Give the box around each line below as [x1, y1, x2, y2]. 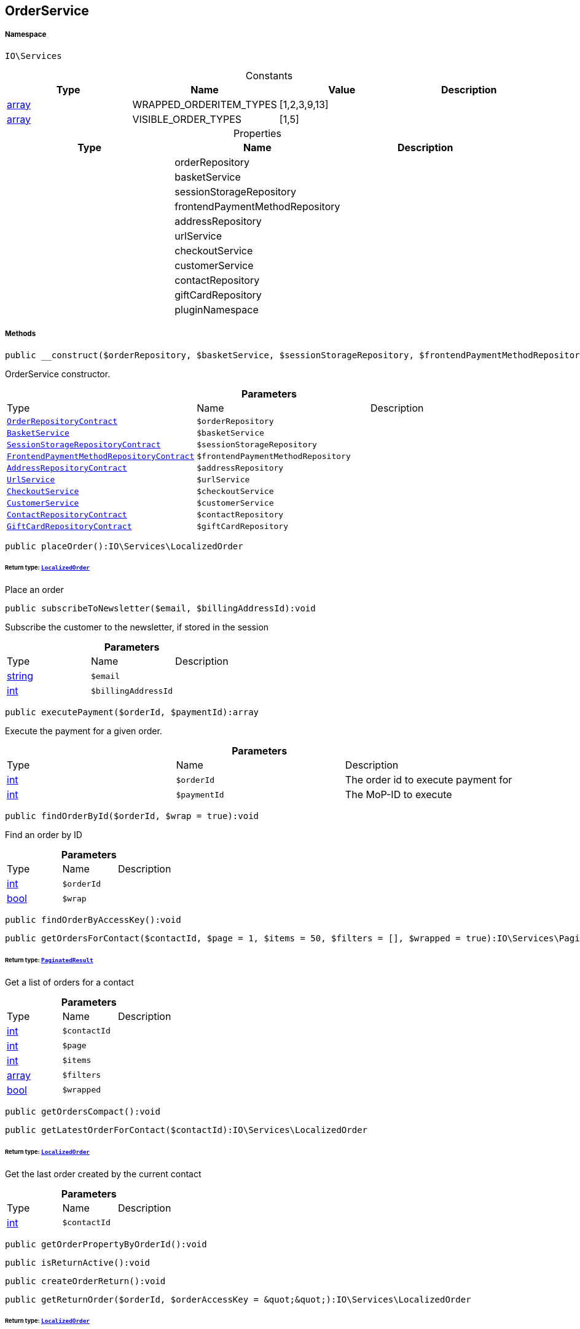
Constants [245, 69, 293, 82]
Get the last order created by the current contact [5, 1168, 202, 1179]
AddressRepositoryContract [7, 463, 127, 472]
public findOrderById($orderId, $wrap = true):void [5, 811, 259, 821]
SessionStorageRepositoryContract [7, 439, 161, 449]
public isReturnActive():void [5, 1257, 151, 1268]
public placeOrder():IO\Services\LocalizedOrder [5, 541, 243, 551]
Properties [233, 127, 281, 139]
